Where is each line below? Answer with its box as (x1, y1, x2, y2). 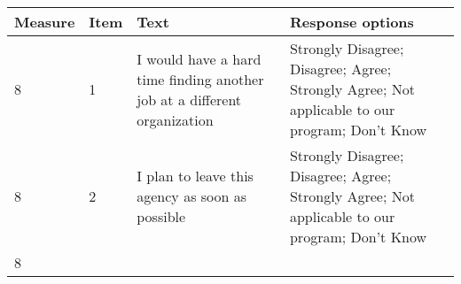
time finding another (137, 68, 264, 89)
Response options (289, 12, 414, 32)
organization (137, 109, 214, 130)
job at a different (137, 88, 242, 110)
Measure (14, 12, 75, 32)
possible (137, 206, 186, 226)
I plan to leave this (137, 165, 254, 186)
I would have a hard (137, 48, 262, 69)
